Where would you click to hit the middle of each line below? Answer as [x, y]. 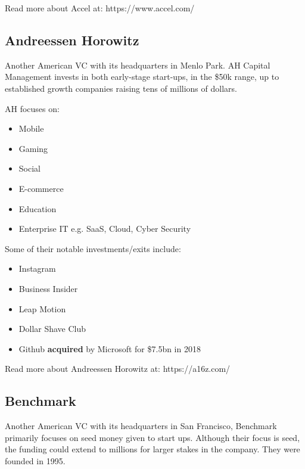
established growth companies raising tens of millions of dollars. [121, 88]
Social [29, 168]
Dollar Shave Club [52, 329]
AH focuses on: [32, 108]
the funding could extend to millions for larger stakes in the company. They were [152, 449]
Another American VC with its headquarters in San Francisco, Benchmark [141, 426]
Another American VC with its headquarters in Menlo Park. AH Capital [138, 65]
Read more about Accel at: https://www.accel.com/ [100, 8]
